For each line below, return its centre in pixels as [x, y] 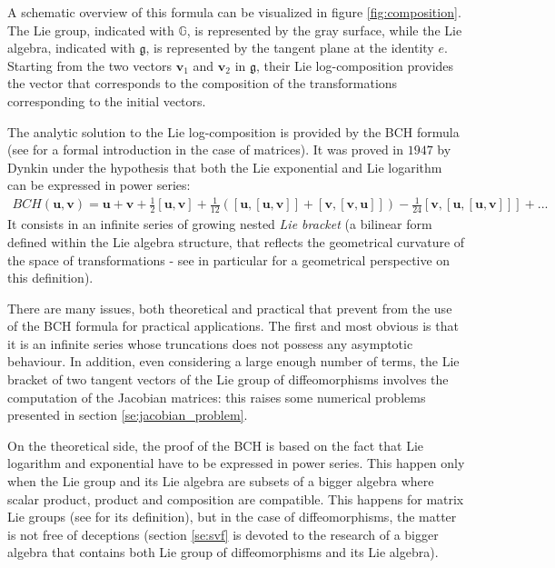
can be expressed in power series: [99, 185]
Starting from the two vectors [90, 65]
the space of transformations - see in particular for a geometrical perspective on [229, 259]
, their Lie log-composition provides [355, 65]
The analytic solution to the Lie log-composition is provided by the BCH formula [233, 131]
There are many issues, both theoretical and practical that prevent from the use [230, 308]
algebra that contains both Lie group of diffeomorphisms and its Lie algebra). [223, 552]
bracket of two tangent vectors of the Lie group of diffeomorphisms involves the [228, 379]
